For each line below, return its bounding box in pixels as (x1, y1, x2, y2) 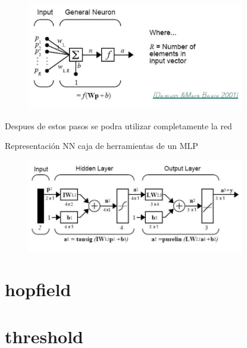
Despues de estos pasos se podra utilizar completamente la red (5, 119, 232, 132)
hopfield (5, 277, 71, 302)
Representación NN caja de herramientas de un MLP (5, 139, 198, 152)
